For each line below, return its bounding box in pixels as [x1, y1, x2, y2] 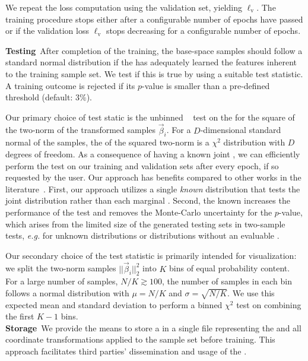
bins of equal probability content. [169, 262, 290, 274]
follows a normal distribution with [5, 286, 129, 299]
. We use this [227, 286, 275, 299]
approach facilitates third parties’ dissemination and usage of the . [5, 345, 247, 357]
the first [5, 310, 34, 322]
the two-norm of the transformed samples [5, 123, 156, 136]
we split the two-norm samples [5, 262, 116, 274]
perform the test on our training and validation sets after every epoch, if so [5, 159, 279, 172]
